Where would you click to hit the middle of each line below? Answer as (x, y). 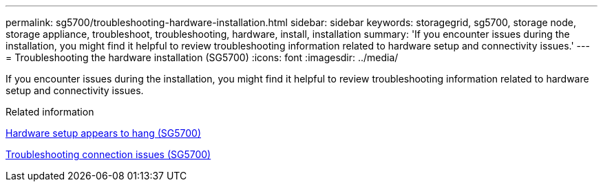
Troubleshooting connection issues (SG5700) (108, 154)
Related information (50, 112)
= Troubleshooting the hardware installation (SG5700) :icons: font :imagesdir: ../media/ (202, 57)
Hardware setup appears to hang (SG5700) (104, 133)
